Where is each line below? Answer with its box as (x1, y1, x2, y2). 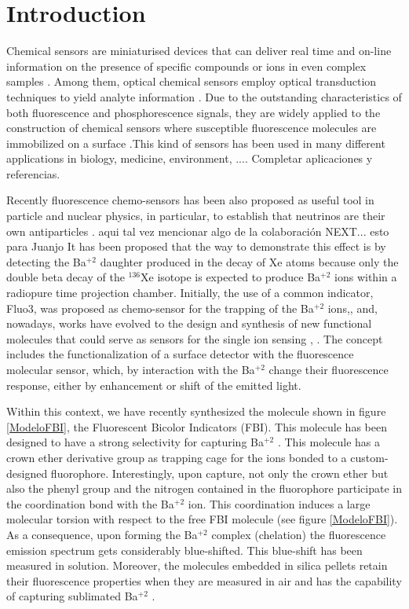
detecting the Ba (6, 253, 86, 270)
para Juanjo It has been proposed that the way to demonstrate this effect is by (6, 238, 386, 255)
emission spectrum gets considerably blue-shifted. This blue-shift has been (6, 541, 363, 558)
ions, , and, (327, 299, 378, 316)
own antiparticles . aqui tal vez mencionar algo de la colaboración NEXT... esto (6, 222, 389, 239)
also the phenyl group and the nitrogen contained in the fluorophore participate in (6, 480, 402, 497)
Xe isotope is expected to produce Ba (141, 269, 321, 285)
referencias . (6, 165, 60, 182)
